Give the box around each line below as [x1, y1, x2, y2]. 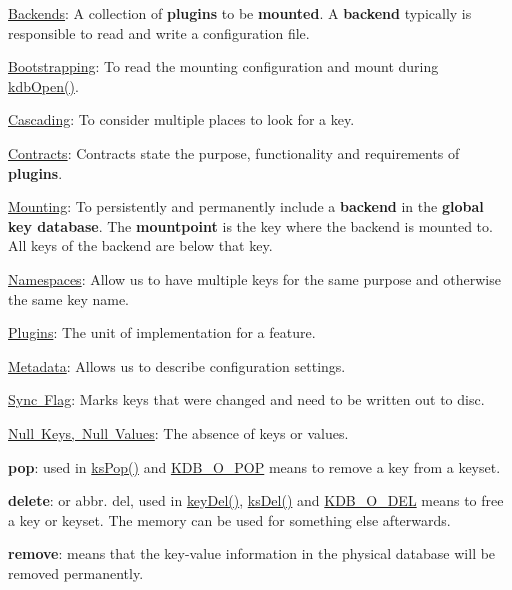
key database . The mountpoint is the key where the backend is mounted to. [8, 215, 493, 236]
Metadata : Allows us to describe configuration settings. [8, 355, 346, 376]
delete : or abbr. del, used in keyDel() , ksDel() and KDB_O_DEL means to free [8, 490, 504, 511]
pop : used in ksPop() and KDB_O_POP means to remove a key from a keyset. [8, 456, 501, 477]
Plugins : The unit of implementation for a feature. [8, 322, 316, 343]
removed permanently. [8, 562, 144, 583]
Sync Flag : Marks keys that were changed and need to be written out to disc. [8, 389, 485, 410]
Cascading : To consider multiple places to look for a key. [8, 109, 355, 130]
